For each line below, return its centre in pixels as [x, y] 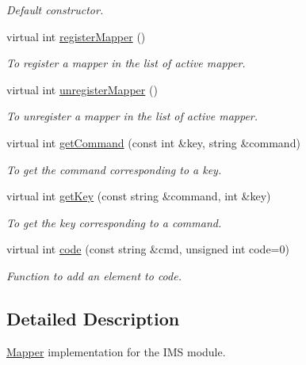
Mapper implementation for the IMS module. [116, 351]
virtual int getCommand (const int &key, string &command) [153, 142]
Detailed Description [93, 318]
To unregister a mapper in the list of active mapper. [132, 116]
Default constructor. [55, 10]
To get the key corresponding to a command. [114, 222]
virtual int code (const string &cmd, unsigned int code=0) [148, 249]
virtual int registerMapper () [76, 36]
